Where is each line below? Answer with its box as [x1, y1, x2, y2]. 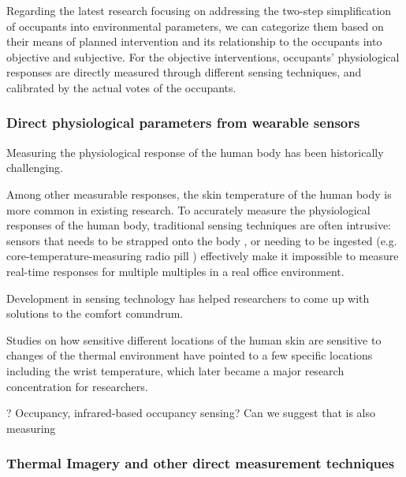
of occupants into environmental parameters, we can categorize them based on [6, 17, 384, 34]
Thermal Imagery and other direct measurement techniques [6, 453, 395, 473]
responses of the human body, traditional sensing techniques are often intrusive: [6, 217, 392, 233]
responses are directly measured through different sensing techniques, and [6, 64, 362, 80]
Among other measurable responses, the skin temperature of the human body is [6, 185, 392, 202]
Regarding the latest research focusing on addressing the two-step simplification [6, 2, 392, 18]
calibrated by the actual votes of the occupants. [6, 79, 237, 95]
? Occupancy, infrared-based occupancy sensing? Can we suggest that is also [6, 404, 376, 421]
